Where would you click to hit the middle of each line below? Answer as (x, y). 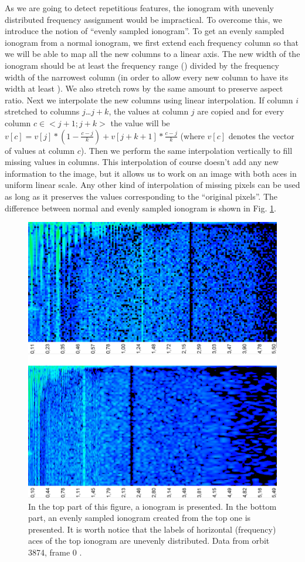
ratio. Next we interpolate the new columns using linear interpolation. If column (149, 100)
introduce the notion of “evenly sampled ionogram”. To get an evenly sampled (145, 31)
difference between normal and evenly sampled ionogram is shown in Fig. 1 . (140, 208)
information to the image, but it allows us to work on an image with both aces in (151, 173)
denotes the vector (261, 135)
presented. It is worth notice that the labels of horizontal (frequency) (152, 529)
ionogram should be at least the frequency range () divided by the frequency (142, 65)
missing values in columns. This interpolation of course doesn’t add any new (142, 162)
